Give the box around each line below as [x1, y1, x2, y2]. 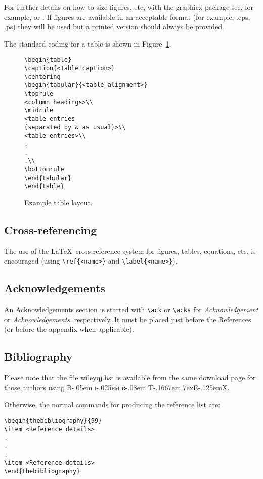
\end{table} [24, 183, 64, 190]
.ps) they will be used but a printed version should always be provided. [4, 21, 224, 32]
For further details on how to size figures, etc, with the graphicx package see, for [4, 2, 254, 12]
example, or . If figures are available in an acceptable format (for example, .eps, [4, 11, 250, 22]
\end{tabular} [24, 174, 72, 182]
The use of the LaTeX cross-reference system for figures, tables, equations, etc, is [4, 245, 256, 256]
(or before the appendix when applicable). [4, 324, 134, 334]
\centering [24, 73, 61, 80]
